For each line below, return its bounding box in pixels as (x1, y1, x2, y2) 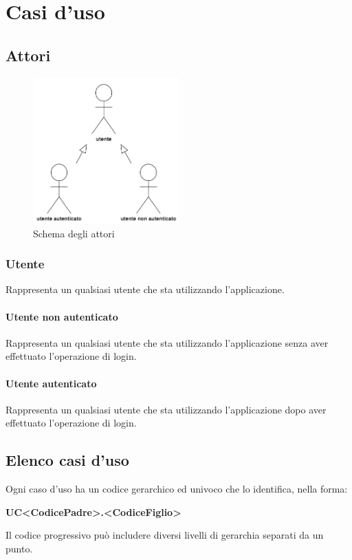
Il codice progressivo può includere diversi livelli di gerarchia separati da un (5, 528, 324, 542)
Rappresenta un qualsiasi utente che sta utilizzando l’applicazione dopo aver (5, 402, 327, 416)
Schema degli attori (33, 226, 115, 240)
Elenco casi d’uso (5, 449, 129, 471)
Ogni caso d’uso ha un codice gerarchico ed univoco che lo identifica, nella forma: (5, 482, 348, 496)
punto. (5, 541, 33, 555)
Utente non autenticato (5, 309, 118, 323)
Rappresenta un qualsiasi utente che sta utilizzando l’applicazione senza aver (5, 335, 329, 349)
